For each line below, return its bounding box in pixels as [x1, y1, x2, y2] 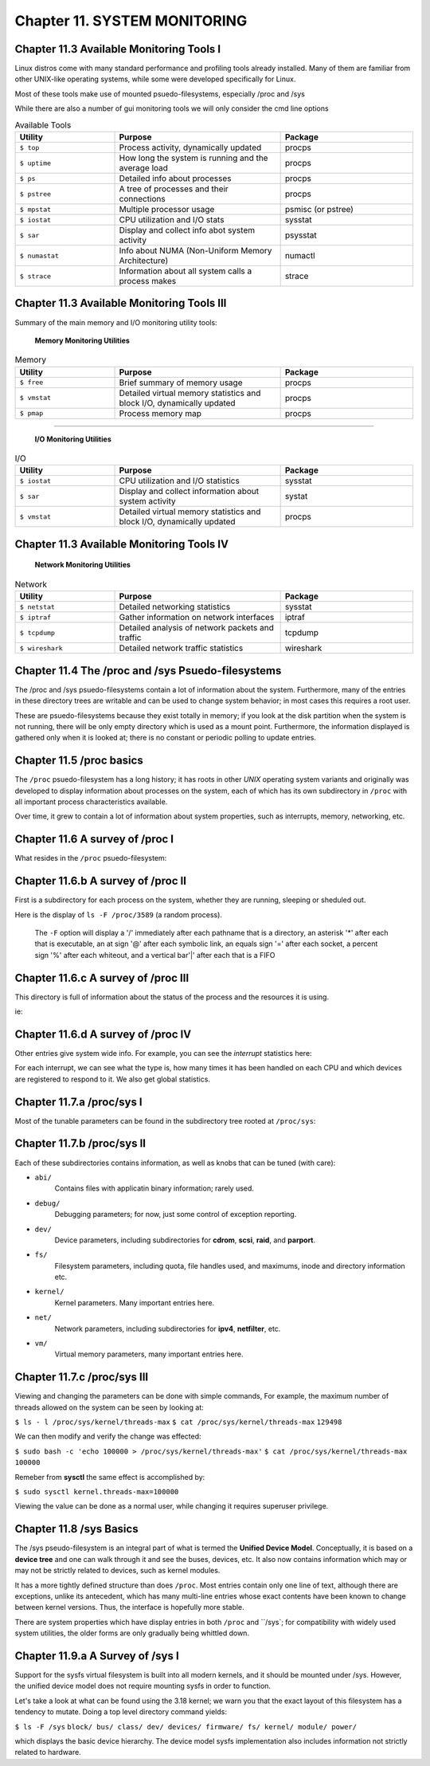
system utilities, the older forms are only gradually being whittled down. [14, 1628, 250, 1638]
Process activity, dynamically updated [119, 142, 262, 153]
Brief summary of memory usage [119, 377, 243, 388]
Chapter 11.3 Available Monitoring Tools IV [14, 537, 229, 551]
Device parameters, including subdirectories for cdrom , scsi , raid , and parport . [54, 1235, 316, 1245]
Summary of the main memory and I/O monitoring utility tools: [14, 317, 218, 327]
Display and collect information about [119, 486, 260, 497]
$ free [19, 379, 44, 387]
